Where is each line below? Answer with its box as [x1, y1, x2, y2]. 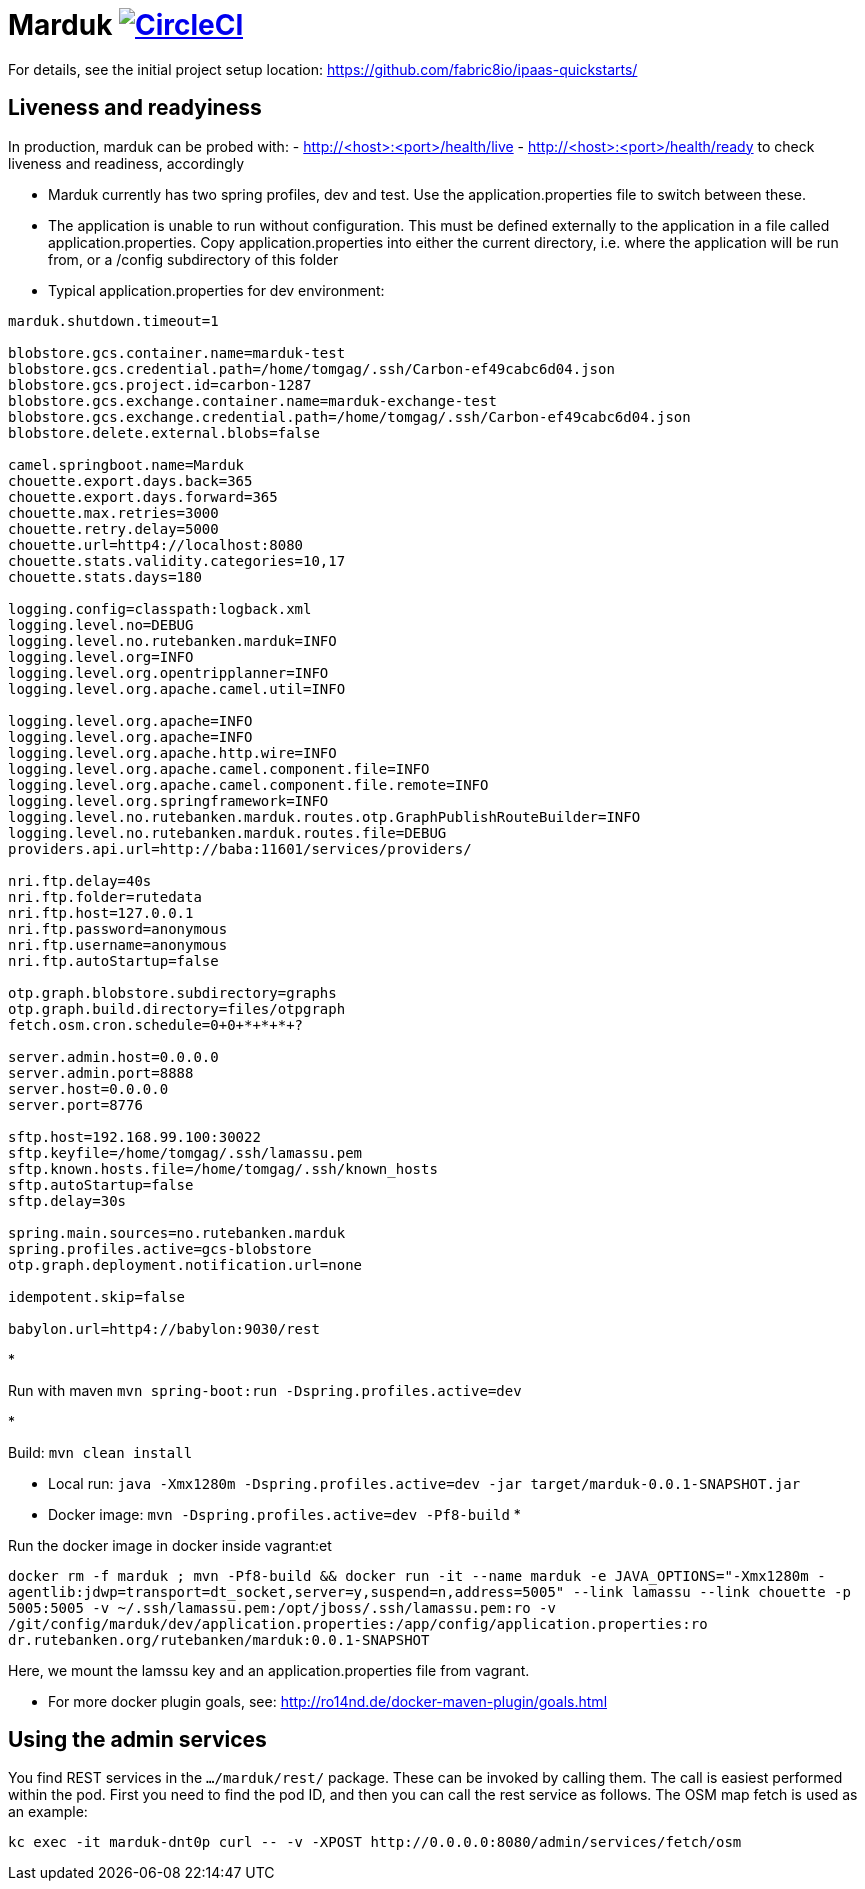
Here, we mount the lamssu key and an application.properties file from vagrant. [8, 1661, 530, 1679]
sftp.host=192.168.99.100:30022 [8, 1128, 261, 1145]
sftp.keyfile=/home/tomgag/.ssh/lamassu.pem [8, 1144, 363, 1161]
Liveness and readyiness [8, 95, 262, 121]
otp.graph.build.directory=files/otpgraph [8, 1000, 346, 1017]
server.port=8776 [8, 1096, 143, 1113]
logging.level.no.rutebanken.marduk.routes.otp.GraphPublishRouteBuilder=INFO [8, 808, 641, 825]
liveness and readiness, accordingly [8, 154, 245, 172]
